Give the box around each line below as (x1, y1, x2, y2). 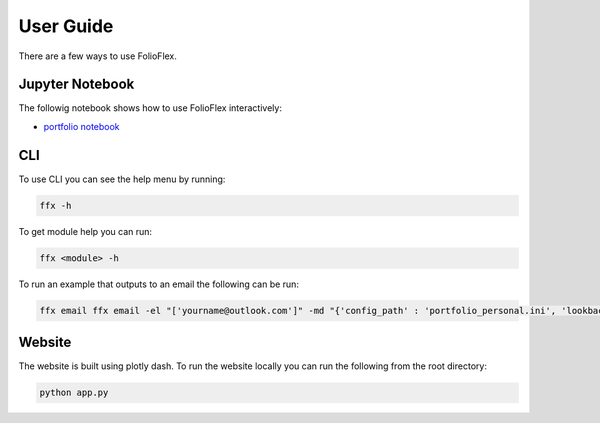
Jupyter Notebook (18, 76, 135, 93)
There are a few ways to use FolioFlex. (18, 50, 177, 62)
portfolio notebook (43, 120, 120, 132)
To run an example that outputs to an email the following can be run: (18, 278, 300, 290)
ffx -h (39, 200, 72, 211)
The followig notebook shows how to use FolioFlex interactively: (18, 102, 282, 114)
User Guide (18, 15, 114, 37)
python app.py (39, 387, 109, 399)
